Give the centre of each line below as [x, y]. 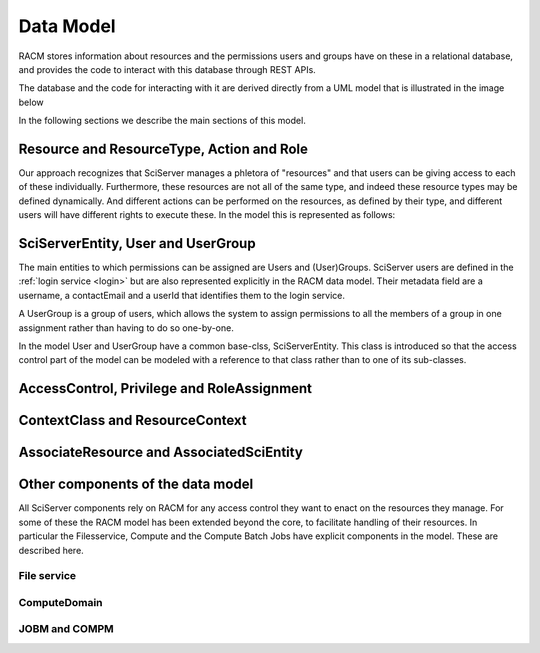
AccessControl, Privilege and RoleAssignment [165, 388]
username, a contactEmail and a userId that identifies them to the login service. [181, 295]
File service [47, 576]
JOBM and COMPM [66, 629]
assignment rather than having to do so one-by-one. [126, 327]
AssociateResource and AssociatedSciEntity [161, 452]
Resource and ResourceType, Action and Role [163, 148]
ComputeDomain [61, 602]
